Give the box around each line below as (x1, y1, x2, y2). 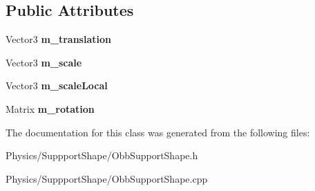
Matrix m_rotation (6, 101, 95, 116)
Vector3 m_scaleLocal (6, 78, 108, 93)
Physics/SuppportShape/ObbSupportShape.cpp (6, 171, 208, 185)
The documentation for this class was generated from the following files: (6, 125, 310, 139)
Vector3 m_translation (6, 32, 111, 46)
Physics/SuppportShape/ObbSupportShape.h (6, 148, 198, 163)
